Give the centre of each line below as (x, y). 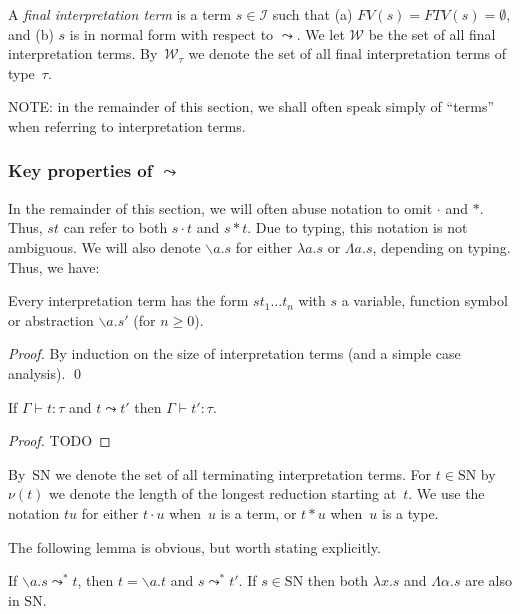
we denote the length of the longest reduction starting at (223, 493)
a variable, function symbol (424, 300)
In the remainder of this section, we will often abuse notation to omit (220, 207)
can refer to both (115, 227)
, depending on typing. (441, 246)
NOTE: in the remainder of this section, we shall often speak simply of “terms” (251, 106)
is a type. (410, 512)
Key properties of (80, 170)
